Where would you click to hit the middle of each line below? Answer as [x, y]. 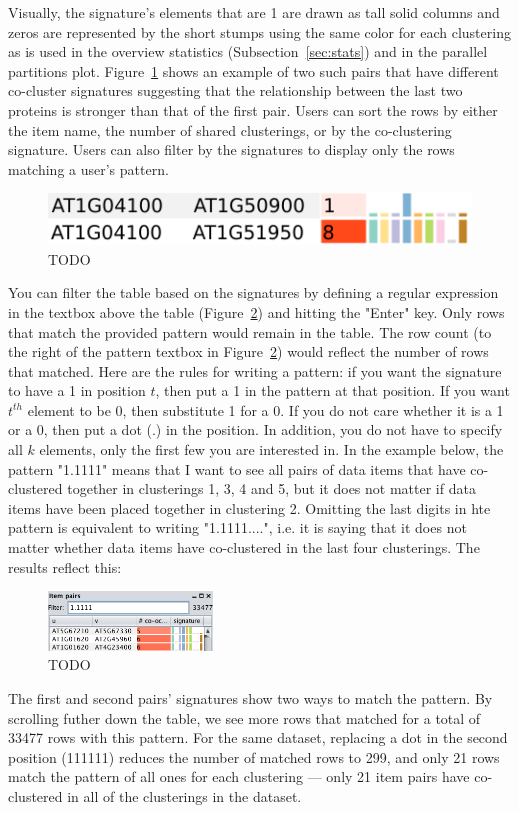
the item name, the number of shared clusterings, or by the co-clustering [230, 129]
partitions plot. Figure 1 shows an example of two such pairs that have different [253, 70]
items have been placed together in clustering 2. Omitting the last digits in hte [249, 507]
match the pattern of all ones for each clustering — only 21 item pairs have [239, 776]
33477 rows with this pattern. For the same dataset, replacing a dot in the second [258, 737]
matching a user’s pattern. [88, 168]
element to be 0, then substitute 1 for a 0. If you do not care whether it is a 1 [265, 409]
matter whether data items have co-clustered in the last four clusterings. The [244, 547]
